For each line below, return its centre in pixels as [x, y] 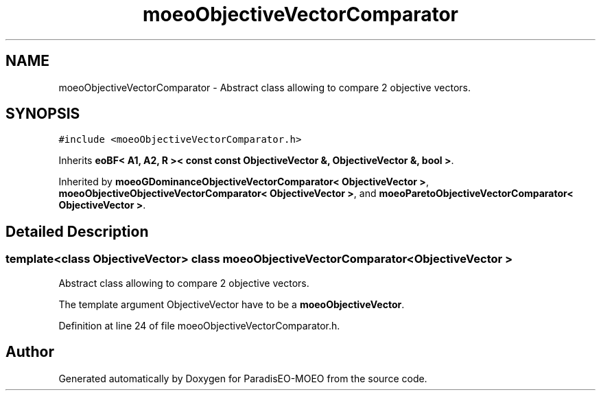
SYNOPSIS [43, 114]
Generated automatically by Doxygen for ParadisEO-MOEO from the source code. [243, 378]
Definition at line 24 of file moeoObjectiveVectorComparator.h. [199, 325]
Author [30, 352]
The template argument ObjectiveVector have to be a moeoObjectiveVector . [232, 304]
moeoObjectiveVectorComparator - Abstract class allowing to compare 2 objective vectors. [265, 87]
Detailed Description [77, 231]
